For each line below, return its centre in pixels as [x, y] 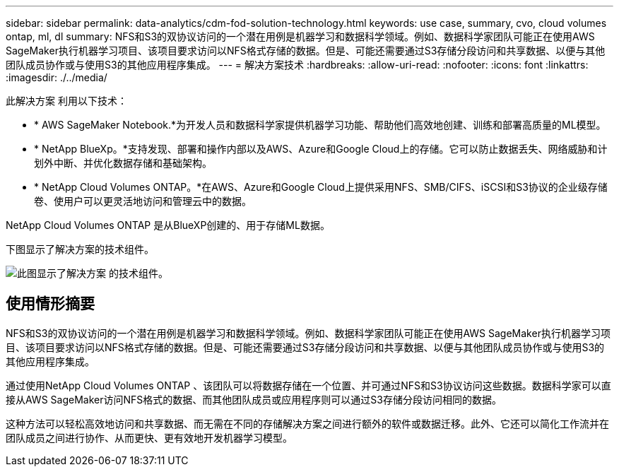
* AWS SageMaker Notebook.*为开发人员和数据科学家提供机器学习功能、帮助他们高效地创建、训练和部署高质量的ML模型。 [320, 125]
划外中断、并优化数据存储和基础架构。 [123, 163]
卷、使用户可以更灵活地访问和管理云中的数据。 [143, 201]
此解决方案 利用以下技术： [66, 101]
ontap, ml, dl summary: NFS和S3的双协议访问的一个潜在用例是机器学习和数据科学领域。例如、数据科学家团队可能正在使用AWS [300, 36]
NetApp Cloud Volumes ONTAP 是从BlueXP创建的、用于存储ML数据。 [168, 225]
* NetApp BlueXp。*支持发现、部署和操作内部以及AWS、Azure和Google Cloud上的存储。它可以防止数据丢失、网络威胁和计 [321, 149]
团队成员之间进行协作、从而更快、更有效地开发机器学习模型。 [149, 437]
